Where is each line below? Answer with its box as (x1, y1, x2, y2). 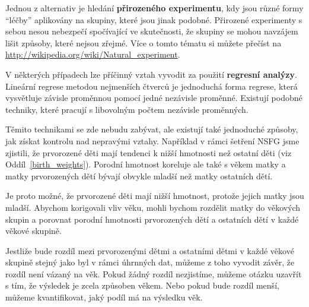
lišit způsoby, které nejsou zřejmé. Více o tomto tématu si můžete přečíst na (5, 36, 282, 49)
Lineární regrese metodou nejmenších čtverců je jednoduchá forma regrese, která (5, 80, 298, 92)
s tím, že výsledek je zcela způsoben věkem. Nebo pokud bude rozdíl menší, (5, 279, 279, 292)
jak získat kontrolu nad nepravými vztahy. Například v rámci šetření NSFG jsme (5, 134, 300, 147)
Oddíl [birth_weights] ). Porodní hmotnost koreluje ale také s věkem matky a (5, 158, 286, 170)
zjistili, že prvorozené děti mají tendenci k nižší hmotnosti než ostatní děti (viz (5, 146, 292, 159)
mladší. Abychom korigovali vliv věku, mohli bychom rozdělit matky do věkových (5, 201, 301, 213)
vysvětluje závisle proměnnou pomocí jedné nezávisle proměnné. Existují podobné (5, 91, 302, 104)
